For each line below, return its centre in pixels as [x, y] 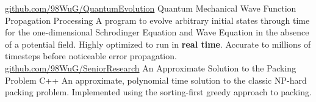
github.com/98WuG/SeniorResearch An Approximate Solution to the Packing [151, 67]
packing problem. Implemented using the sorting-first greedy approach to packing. [158, 92]
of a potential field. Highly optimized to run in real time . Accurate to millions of [158, 44]
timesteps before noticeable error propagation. [91, 56]
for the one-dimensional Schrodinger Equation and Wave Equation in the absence [157, 32]
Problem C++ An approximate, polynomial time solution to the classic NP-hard [156, 80]
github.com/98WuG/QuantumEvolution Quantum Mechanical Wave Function [151, 8]
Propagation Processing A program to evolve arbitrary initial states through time [157, 20]
